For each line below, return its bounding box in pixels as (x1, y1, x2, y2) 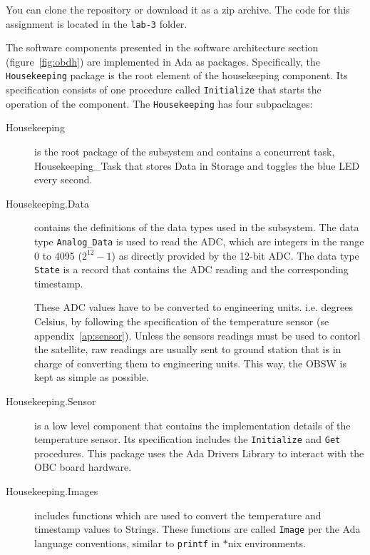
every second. (34, 172, 93, 187)
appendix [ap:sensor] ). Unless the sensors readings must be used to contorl (34, 327, 361, 342)
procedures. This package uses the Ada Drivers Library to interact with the (34, 445, 364, 460)
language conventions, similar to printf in (34, 535, 220, 550)
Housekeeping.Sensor (6, 394, 96, 409)
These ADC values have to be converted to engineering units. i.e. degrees (34, 300, 354, 315)
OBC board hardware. (34, 459, 132, 474)
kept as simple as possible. (34, 370, 149, 385)
